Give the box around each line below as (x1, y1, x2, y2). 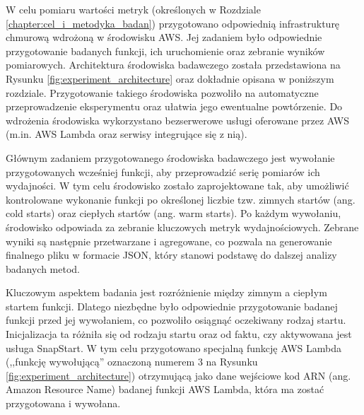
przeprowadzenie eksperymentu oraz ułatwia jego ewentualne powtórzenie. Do (6, 99, 343, 114)
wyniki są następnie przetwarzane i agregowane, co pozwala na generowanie (6, 233, 332, 248)
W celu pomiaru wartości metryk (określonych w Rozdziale (6, 2, 261, 16)
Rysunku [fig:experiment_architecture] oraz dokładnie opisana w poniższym (6, 71, 334, 86)
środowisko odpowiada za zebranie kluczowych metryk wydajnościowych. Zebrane (6, 219, 359, 234)
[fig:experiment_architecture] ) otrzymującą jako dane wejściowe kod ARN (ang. (6, 368, 351, 382)
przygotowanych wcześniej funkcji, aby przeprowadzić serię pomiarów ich (6, 164, 320, 179)
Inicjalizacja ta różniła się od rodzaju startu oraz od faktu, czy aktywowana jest (6, 327, 352, 341)
